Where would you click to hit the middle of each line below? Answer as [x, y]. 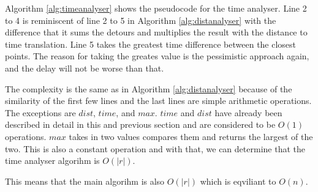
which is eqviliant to [238, 181]
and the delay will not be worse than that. [85, 68]
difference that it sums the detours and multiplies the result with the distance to [156, 32]
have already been [248, 112]
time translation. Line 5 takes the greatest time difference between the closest [151, 44]
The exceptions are [40, 112]
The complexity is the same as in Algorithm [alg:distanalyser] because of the [149, 88]
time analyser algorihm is [52, 161]
